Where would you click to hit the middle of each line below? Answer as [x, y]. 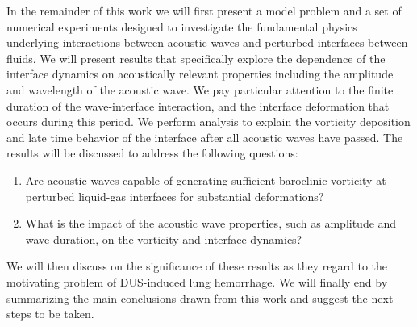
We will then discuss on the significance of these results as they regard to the [197, 266]
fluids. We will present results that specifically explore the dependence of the [196, 58]
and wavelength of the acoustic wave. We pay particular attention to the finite [200, 89]
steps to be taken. [50, 314]
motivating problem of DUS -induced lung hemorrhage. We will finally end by [197, 281]
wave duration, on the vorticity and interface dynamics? [164, 239]
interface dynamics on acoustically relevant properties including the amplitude [200, 74]
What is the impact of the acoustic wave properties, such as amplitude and [211, 223]
